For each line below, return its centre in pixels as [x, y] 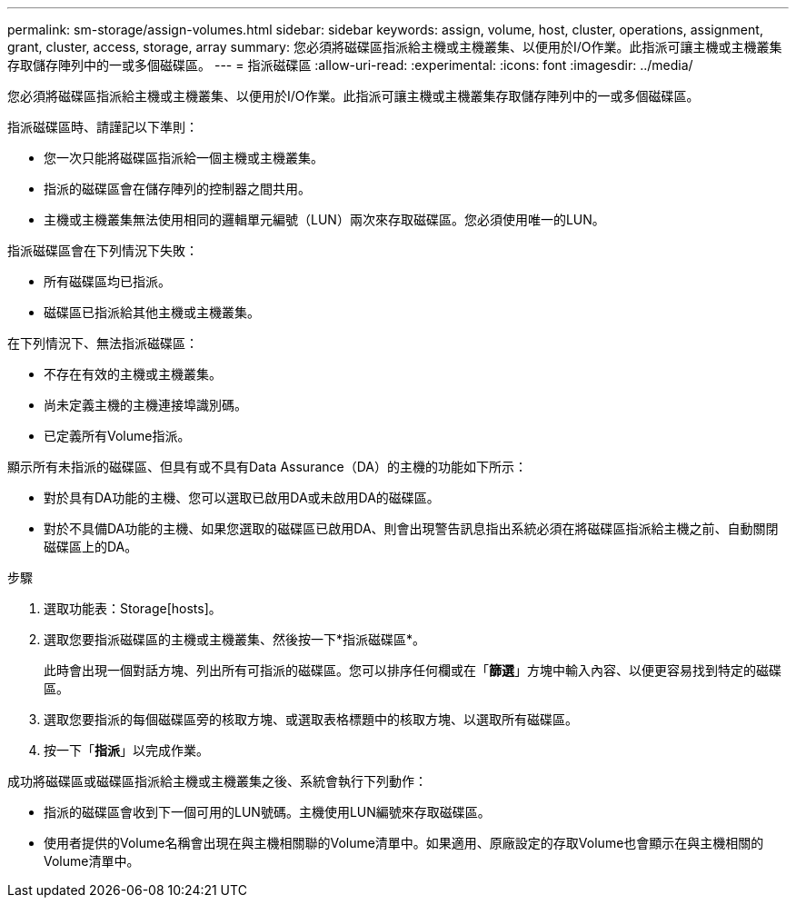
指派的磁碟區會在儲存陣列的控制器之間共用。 [177, 189]
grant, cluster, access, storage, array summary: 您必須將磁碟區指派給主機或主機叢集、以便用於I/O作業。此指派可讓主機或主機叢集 [395, 47]
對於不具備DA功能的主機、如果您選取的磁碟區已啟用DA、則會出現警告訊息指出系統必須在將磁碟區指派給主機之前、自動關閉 [411, 528]
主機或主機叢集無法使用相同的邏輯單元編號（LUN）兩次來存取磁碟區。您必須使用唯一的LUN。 [324, 219]
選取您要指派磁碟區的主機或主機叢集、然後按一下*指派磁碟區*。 [235, 639]
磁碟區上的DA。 [91, 547]
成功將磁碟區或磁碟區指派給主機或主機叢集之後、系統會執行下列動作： [217, 781]
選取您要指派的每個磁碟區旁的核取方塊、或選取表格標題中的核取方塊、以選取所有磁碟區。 [311, 719]
